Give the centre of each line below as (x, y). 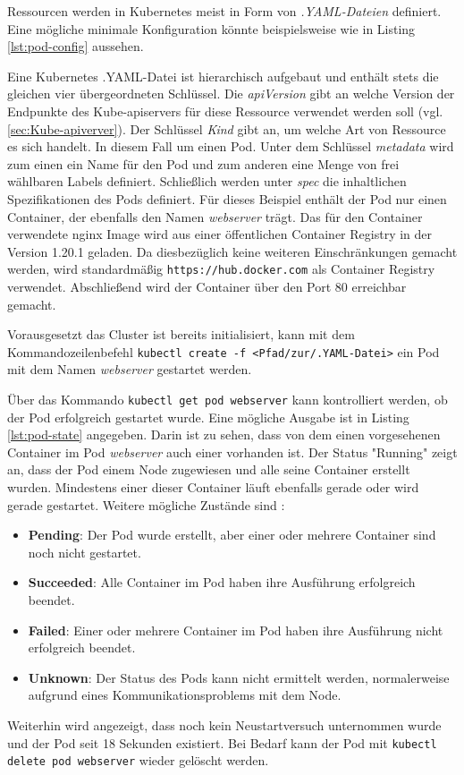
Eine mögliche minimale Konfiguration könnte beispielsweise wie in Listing (211, 28)
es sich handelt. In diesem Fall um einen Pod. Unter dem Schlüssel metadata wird (231, 146)
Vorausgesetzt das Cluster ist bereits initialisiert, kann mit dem (181, 334)
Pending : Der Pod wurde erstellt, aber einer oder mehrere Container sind (232, 535)
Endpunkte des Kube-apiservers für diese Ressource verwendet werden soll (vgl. (225, 111)
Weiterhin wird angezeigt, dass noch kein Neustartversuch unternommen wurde (224, 724)
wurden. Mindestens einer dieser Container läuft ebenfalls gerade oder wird (213, 487)
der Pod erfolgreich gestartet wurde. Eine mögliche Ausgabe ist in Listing (208, 417)
